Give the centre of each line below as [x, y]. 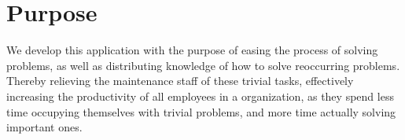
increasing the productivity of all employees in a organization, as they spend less [200, 96]
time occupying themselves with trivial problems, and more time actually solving [201, 111]
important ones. [44, 127]
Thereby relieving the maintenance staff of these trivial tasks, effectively [180, 81]
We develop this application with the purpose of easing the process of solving [192, 50]
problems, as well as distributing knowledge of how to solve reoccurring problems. [203, 65]
